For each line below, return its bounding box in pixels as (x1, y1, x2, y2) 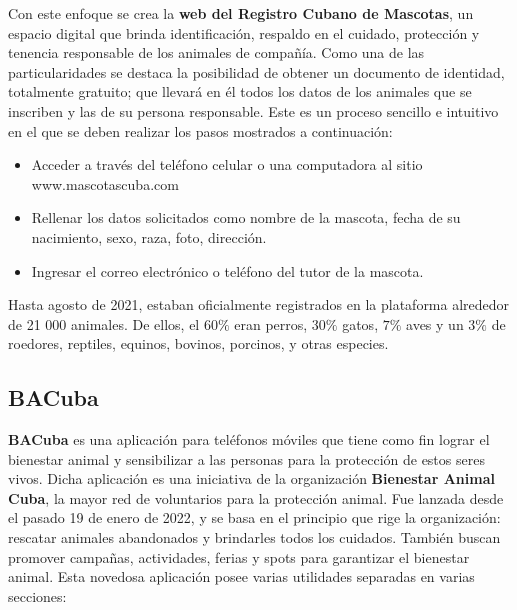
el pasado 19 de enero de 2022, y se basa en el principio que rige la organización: (8, 507, 501, 528)
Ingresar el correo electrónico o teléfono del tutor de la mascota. (31, 260, 424, 281)
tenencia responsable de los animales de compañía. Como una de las (8, 42, 425, 63)
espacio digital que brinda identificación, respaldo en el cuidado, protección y (8, 22, 480, 43)
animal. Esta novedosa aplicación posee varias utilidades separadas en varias (8, 566, 475, 587)
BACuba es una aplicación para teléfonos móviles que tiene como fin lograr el (8, 429, 490, 450)
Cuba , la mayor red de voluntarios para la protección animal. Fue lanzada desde (8, 487, 504, 508)
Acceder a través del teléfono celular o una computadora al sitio (31, 154, 423, 175)
